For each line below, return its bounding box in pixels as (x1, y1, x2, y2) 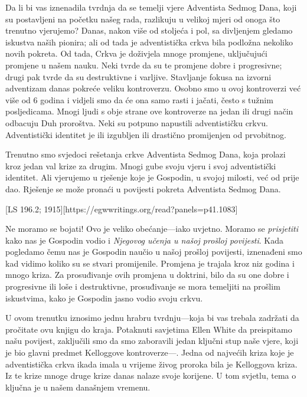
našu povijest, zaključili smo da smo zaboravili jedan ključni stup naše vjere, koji (5, 334, 299, 347)
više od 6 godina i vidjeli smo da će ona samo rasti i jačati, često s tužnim (5, 93, 273, 106)
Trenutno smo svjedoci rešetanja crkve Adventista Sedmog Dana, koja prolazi (5, 148, 286, 160)
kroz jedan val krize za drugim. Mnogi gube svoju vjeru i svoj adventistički (5, 159, 276, 172)
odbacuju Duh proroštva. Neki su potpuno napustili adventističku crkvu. (5, 116, 268, 129)
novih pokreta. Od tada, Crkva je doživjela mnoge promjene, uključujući (5, 47, 267, 60)
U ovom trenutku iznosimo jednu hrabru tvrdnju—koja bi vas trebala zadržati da (5, 311, 299, 324)
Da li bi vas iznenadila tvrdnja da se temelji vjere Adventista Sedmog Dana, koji (5, 1, 297, 13)
